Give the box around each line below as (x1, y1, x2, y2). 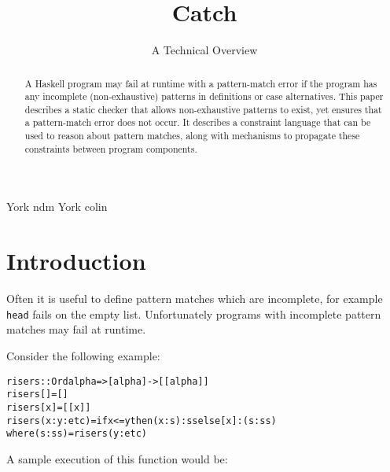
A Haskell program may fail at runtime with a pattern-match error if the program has (24, 76, 377, 90)
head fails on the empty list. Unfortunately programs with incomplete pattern (6, 305, 381, 322)
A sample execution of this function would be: (6, 450, 228, 466)
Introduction (6, 245, 146, 277)
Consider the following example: (6, 348, 160, 364)
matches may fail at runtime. (6, 321, 146, 337)
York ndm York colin (6, 198, 108, 215)
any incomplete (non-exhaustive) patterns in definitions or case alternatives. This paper (24, 90, 384, 103)
